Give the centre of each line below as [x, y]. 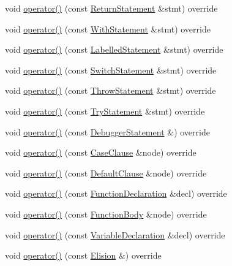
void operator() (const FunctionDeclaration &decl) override [116, 193]
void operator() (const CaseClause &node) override [101, 152]
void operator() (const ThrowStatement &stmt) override [110, 90]
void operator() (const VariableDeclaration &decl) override [115, 234]
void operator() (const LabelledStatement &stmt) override [114, 49]
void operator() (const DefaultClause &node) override [106, 173]
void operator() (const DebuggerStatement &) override [107, 131]
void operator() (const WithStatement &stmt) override [108, 28]
